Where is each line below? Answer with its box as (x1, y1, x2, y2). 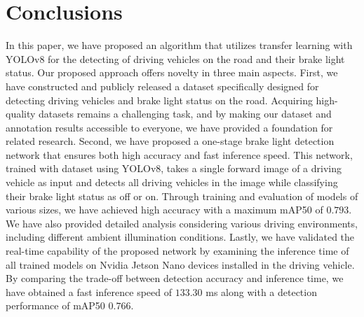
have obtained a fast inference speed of (6, 284, 173, 299)
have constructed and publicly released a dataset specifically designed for (6, 78, 319, 93)
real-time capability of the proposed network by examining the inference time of (6, 244, 349, 258)
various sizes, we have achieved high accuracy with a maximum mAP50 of (6, 202, 323, 217)
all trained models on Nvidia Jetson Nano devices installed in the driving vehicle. (6, 257, 355, 272)
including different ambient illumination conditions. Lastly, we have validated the (6, 230, 355, 244)
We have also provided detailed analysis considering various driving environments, (6, 216, 358, 230)
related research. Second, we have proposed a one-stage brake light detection (6, 134, 335, 148)
